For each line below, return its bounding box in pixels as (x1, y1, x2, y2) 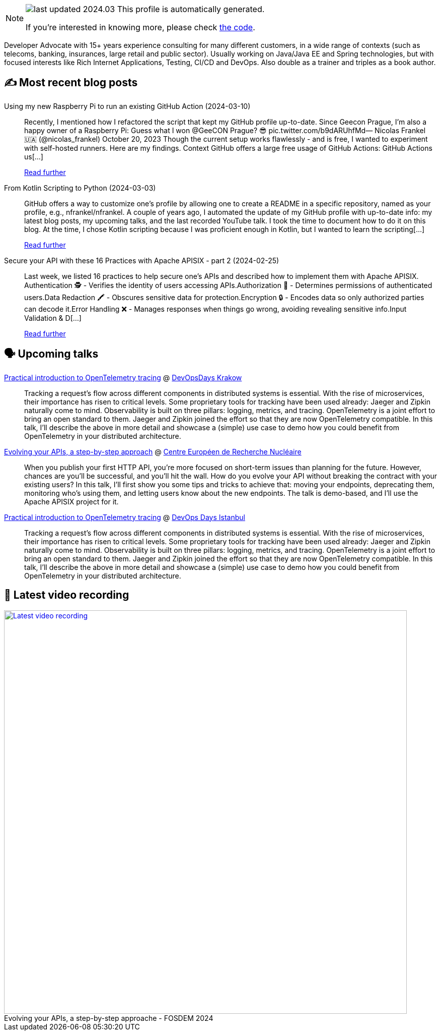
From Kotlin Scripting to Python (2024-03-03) (4, 183, 156, 192)
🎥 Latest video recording (4, 589, 129, 602)
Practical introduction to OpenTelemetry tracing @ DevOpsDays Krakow (4, 373, 242, 382)
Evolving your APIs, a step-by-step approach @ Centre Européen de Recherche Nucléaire (4, 447, 302, 456)
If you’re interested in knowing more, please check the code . (26, 22, 255, 32)
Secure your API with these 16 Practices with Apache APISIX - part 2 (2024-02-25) (4, 256, 279, 265)
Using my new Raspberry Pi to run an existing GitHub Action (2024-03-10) (4, 101, 251, 110)
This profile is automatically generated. (117, 4, 265, 14)
